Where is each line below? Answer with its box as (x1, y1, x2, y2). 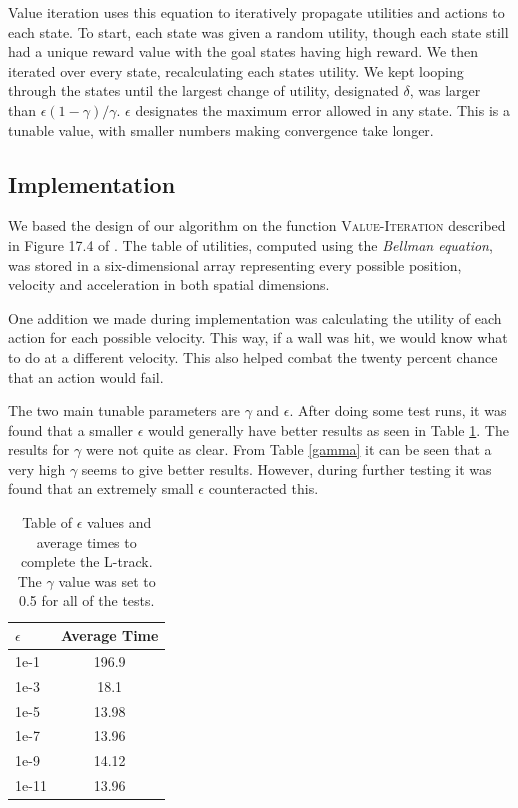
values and (86, 512, 152, 533)
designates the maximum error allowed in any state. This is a (135, 99, 510, 120)
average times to (36, 531, 137, 552)
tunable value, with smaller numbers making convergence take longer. (8, 119, 434, 140)
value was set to (58, 570, 156, 591)
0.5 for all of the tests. (18, 590, 155, 611)
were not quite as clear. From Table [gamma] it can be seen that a (85, 439, 492, 460)
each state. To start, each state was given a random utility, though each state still (8, 21, 509, 42)
